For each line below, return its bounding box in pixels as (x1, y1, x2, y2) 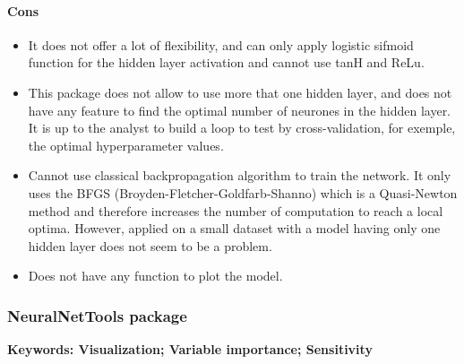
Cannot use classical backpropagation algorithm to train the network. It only (28, 166, 451, 185)
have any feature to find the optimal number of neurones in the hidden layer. (28, 100, 451, 119)
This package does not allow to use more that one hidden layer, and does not (28, 82, 452, 101)
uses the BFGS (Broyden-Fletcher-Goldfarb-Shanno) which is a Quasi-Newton (28, 183, 458, 202)
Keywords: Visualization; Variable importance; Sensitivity (7, 340, 373, 359)
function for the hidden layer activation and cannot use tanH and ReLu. (28, 53, 425, 72)
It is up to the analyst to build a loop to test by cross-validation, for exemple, (28, 118, 456, 137)
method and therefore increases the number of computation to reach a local (28, 201, 443, 220)
